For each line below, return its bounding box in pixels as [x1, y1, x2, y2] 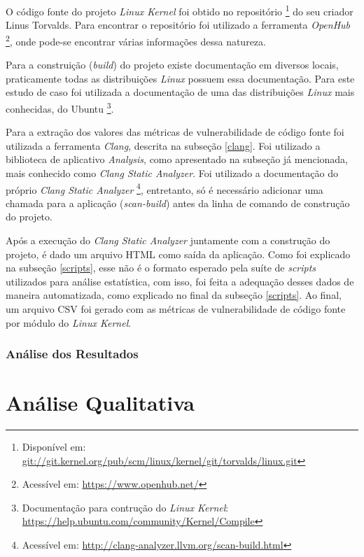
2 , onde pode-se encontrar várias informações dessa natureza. [6, 31, 266, 48]
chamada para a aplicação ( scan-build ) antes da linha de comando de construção [6, 195, 350, 210]
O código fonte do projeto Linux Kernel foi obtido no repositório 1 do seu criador [6, 2, 353, 18]
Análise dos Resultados [6, 345, 139, 362]
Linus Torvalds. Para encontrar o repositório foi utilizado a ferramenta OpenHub [6, 17, 350, 32]
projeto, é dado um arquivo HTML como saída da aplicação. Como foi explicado [6, 246, 351, 261]
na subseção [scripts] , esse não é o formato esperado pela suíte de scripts [6, 260, 316, 275]
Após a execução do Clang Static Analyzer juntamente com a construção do [6, 232, 330, 247]
